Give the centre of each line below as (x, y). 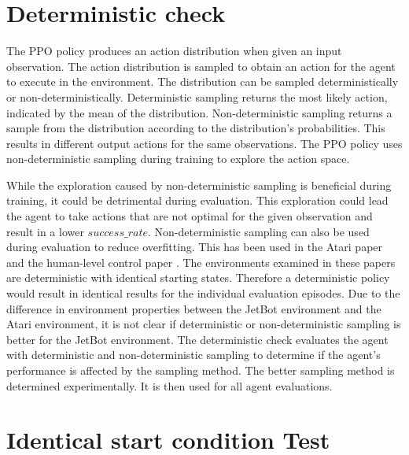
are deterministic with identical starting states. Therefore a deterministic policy (198, 277)
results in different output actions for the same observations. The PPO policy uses (204, 143)
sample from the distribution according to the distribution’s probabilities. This (196, 128)
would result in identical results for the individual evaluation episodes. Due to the (203, 293)
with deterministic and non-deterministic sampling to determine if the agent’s (193, 355)
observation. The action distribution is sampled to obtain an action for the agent (201, 66)
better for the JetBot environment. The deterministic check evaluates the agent (197, 339)
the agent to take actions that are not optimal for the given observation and (190, 216)
